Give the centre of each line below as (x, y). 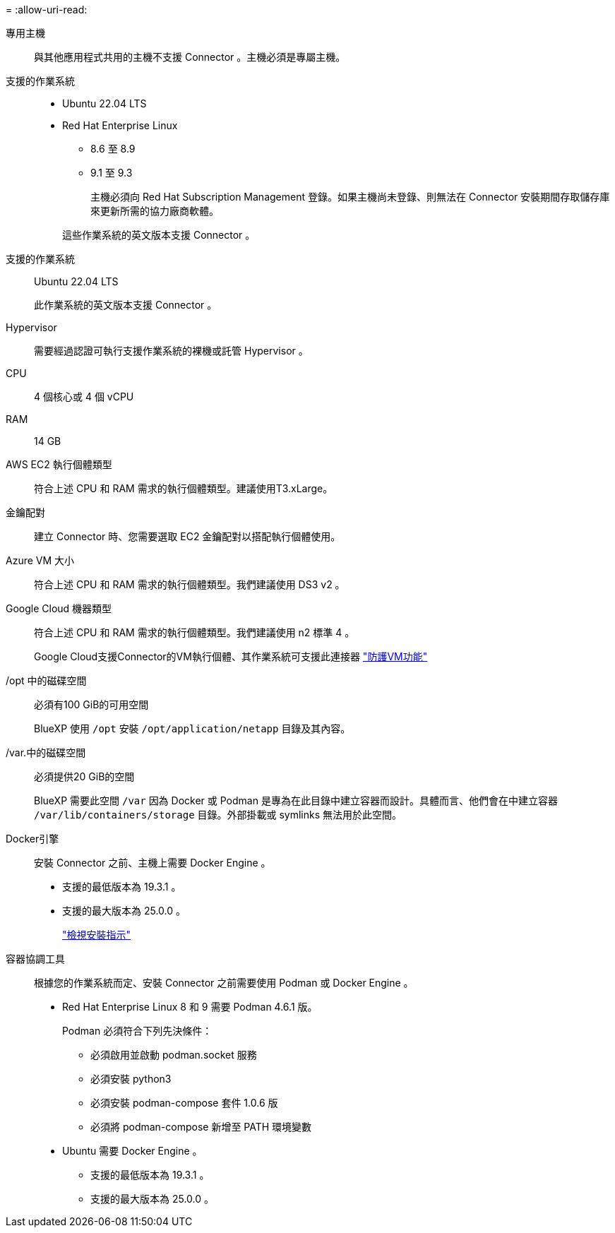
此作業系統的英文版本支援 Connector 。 (126, 305)
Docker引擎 (32, 839)
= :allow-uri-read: (47, 10)
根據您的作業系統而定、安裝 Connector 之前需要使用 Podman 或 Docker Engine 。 (224, 983)
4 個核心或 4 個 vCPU (84, 397)
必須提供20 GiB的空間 (84, 776)
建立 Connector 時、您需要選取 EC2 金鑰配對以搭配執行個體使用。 (187, 536)
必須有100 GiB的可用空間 (91, 704)
